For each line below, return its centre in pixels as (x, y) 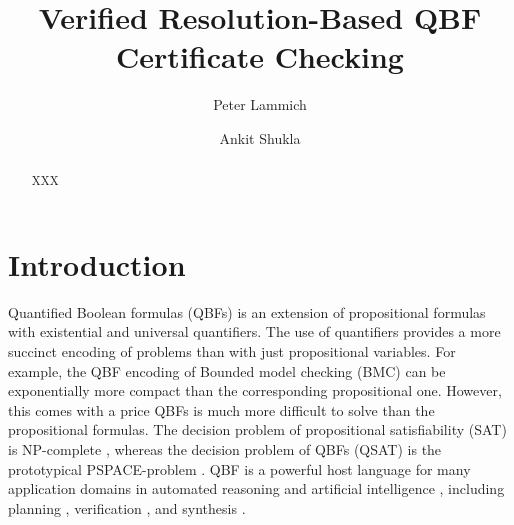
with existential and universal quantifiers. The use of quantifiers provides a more (254, 331)
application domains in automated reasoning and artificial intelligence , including (256, 488)
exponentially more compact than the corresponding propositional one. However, (255, 390)
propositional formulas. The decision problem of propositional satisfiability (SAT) (257, 429)
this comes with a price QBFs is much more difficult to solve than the (221, 409)
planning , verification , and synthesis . (127, 507)
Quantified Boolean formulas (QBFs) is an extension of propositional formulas (247, 311)
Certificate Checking (260, 56)
